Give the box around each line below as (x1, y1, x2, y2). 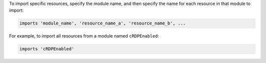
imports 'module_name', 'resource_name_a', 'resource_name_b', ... (19, 21, 186, 26)
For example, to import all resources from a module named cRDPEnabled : (9, 33, 160, 39)
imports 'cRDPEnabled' (19, 46, 74, 52)
